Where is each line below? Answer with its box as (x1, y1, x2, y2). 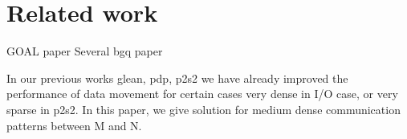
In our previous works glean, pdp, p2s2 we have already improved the (6, 69, 348, 86)
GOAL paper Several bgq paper (6, 43, 163, 59)
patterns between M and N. (6, 117, 142, 133)
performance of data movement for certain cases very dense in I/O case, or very (6, 85, 398, 102)
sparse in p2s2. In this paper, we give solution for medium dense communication (6, 100, 401, 117)
